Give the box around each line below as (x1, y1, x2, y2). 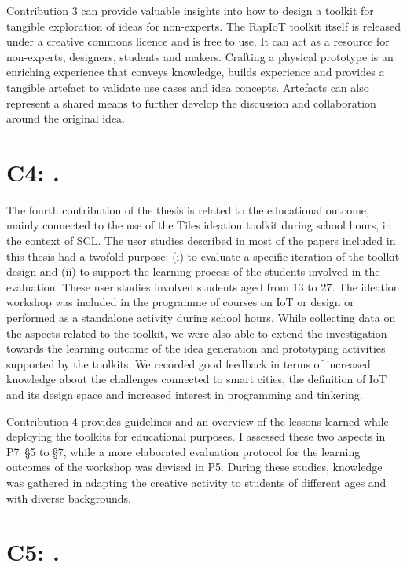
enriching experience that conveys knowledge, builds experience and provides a (6, 64, 385, 80)
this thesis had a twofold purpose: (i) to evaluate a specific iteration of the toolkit (6, 247, 400, 264)
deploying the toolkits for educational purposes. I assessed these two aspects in (6, 428, 386, 444)
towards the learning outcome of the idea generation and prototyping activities (6, 340, 386, 357)
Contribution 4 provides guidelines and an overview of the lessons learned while (6, 412, 389, 429)
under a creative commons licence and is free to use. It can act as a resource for (6, 33, 390, 49)
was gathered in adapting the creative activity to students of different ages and (6, 474, 387, 490)
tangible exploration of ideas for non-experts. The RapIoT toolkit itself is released (6, 17, 401, 34)
